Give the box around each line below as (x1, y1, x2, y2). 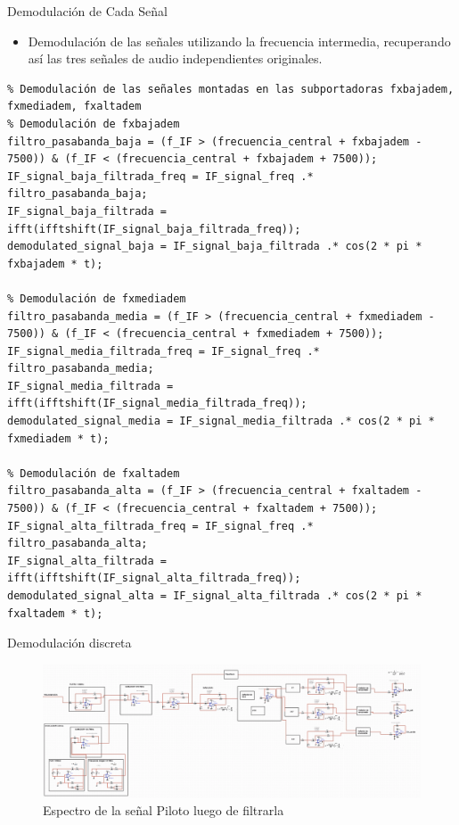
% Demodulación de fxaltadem (7, 466, 180, 480)
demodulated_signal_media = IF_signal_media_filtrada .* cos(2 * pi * (7, 415, 435, 428)
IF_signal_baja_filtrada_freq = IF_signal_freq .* (7, 169, 314, 183)
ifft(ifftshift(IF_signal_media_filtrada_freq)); (7, 397, 307, 410)
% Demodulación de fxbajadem (7, 117, 180, 130)
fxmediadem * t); (7, 432, 110, 445)
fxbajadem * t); (7, 257, 103, 270)
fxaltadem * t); (7, 606, 103, 620)
